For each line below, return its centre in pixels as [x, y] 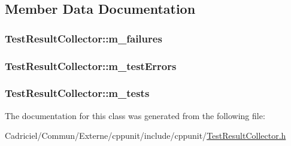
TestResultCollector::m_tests [77, 93]
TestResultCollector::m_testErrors [91, 66]
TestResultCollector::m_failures [84, 38]
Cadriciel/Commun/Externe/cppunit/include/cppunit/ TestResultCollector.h [145, 136]
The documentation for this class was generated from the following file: [135, 115]
